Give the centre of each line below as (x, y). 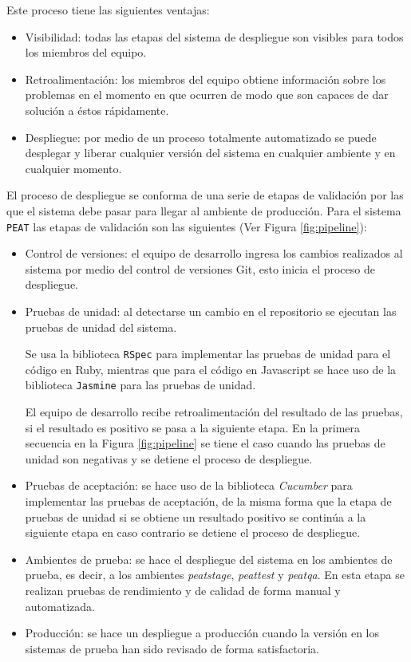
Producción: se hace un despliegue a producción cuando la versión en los (202, 633)
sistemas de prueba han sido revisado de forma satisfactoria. (172, 648)
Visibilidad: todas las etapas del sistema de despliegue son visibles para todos (214, 36)
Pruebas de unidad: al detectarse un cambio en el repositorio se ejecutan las (211, 311)
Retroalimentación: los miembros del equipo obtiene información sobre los (205, 79)
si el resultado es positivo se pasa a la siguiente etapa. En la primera (193, 427)
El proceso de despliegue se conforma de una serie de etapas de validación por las (205, 195)
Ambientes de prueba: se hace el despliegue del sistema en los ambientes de (209, 559)
